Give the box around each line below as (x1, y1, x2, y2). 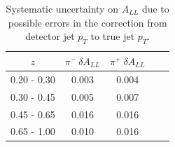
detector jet (25, 29, 75, 43)
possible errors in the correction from (8, 15, 167, 29)
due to (141, 1, 169, 15)
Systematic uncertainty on (6, 1, 118, 15)
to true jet (90, 29, 135, 43)
